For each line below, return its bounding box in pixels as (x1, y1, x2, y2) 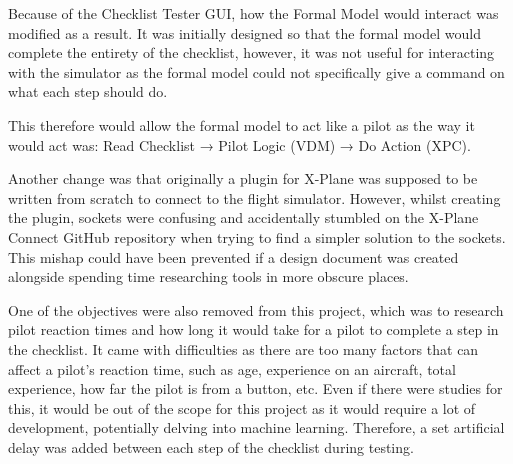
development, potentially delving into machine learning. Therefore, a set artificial (8, 417, 505, 438)
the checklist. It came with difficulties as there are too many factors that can (8, 338, 479, 359)
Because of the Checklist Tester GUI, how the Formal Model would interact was (8, 3, 499, 23)
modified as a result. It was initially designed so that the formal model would (8, 22, 481, 43)
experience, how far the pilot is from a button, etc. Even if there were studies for (8, 378, 503, 399)
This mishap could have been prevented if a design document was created (8, 246, 459, 267)
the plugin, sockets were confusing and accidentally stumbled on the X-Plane (8, 207, 479, 228)
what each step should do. (8, 81, 168, 102)
